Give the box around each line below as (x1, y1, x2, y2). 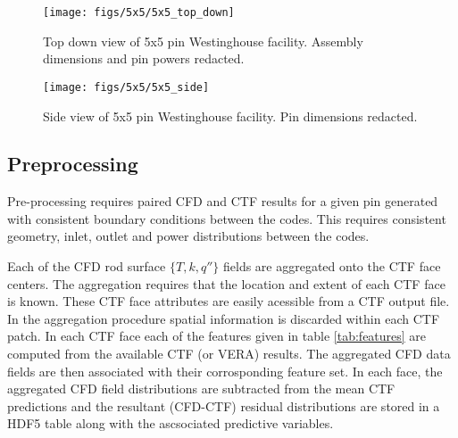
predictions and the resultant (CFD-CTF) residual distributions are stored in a (7, 396, 440, 415)
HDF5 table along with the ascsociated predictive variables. (7, 414, 334, 433)
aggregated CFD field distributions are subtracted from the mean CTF (7, 379, 396, 398)
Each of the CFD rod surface (7, 257, 166, 276)
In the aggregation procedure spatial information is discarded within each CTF (7, 309, 440, 327)
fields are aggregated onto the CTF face (222, 257, 441, 276)
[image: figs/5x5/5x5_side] (43, 80, 210, 94)
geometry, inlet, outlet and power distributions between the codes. (7, 227, 370, 245)
